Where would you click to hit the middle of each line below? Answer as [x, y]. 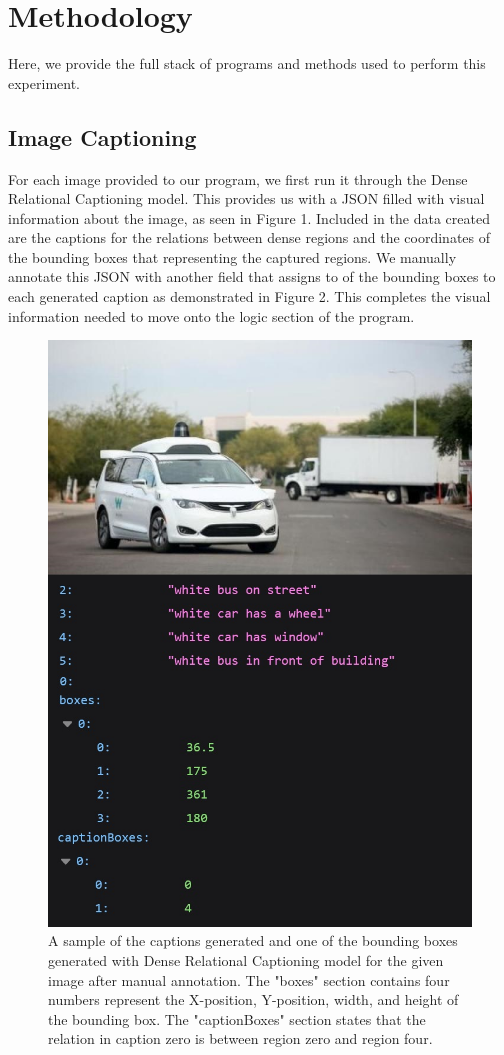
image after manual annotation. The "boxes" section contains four [249, 979]
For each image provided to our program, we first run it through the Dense [238, 178]
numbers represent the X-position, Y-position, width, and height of [253, 999]
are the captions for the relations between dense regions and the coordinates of [249, 237]
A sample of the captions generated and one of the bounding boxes [253, 940]
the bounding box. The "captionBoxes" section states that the [237, 1018]
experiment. [44, 82]
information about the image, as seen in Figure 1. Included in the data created [249, 217]
